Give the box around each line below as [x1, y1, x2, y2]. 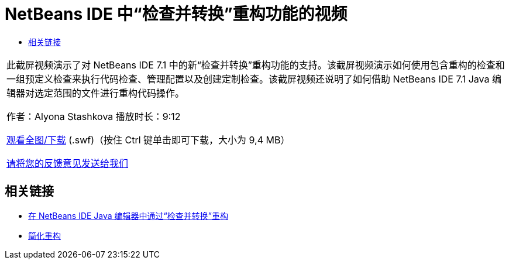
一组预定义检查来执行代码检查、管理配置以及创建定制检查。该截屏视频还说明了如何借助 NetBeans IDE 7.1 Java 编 [6, 73, 501, 85]
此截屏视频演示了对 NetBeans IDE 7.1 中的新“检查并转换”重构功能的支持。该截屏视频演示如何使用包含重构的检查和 [6, 59, 505, 71]
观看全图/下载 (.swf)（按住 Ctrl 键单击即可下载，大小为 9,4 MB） [6, 133, 290, 146]
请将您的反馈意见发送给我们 [6, 157, 129, 169]
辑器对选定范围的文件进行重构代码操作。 [6, 87, 185, 99]
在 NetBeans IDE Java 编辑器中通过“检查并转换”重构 [28, 210, 228, 221]
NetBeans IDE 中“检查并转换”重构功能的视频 [5, 4, 348, 24]
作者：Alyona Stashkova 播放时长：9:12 [6, 110, 181, 122]
